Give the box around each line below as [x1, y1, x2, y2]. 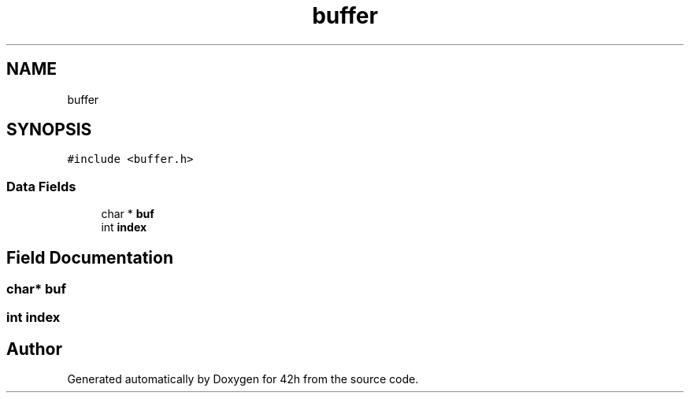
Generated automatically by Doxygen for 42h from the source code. [67, 372, 419, 386]
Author [6, 338, 62, 359]
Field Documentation [6, 247, 173, 268]
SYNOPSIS [6, 120, 92, 140]
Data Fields [6, 178, 76, 194]
